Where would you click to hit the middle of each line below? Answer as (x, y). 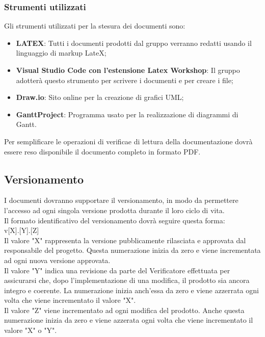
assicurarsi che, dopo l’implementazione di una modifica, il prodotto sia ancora (127, 280)
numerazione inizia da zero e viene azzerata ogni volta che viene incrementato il (129, 320)
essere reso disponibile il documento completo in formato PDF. (102, 151)
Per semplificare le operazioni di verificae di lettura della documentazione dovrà (128, 141)
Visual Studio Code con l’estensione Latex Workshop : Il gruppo (128, 70)
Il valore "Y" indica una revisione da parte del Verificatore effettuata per (117, 270)
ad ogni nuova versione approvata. (57, 260)
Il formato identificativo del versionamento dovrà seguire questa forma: (115, 220)
